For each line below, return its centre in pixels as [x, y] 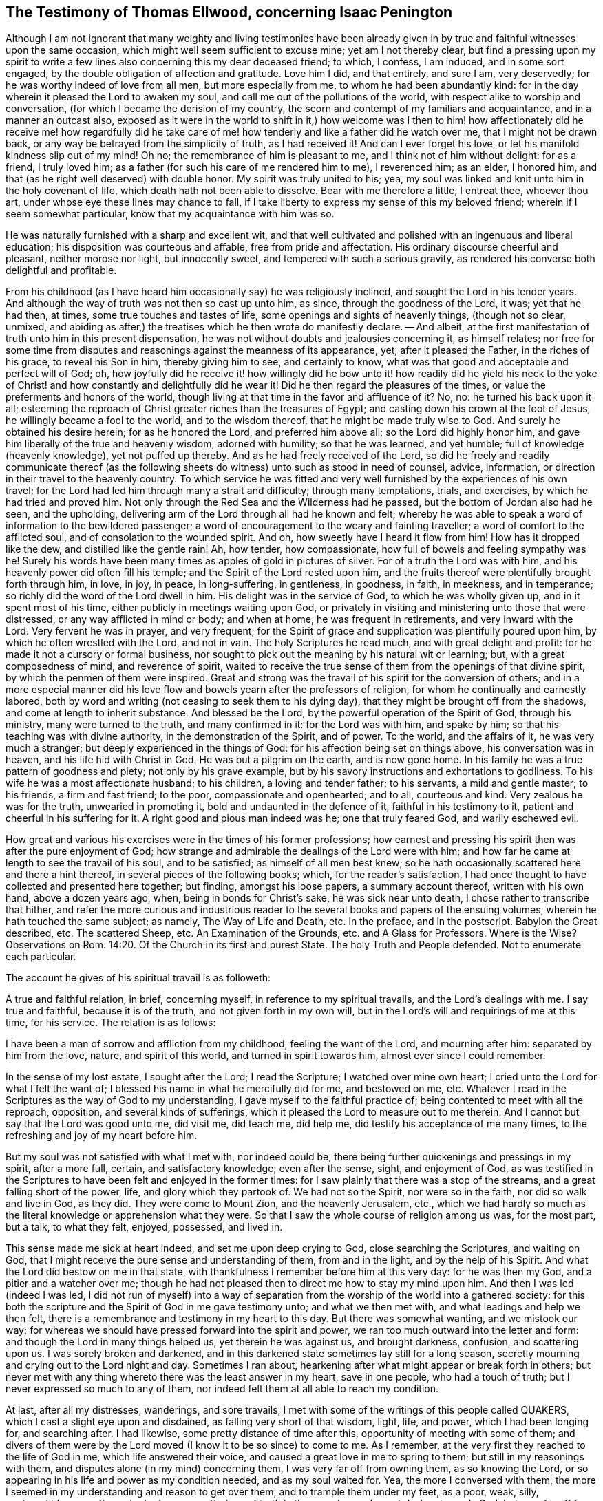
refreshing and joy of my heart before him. [102, 1136]
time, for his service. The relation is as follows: [111, 1023]
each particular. [41, 957]
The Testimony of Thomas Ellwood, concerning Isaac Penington [229, 12]
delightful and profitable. [61, 270]
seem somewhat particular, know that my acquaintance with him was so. [170, 214]
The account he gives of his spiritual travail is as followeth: [138, 978]
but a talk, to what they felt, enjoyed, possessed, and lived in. [144, 1227]
